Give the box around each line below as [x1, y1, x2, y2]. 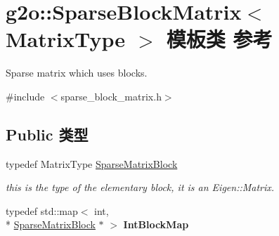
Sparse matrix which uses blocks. [6, 65, 148, 80]
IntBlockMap [123, 217, 189, 232]
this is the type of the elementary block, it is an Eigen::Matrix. [6, 180, 275, 195]
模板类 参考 [166, 25, 273, 53]
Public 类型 [6, 123, 89, 145]
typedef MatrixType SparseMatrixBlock [6, 156, 178, 171]
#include [6, 88, 45, 103]
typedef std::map [6, 203, 78, 218]
